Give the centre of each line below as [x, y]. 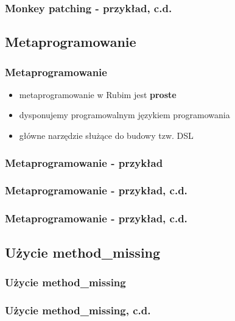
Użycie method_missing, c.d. [78, 310]
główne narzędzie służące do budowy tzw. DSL [106, 136]
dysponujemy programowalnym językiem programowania [125, 115]
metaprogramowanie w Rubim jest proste [98, 94]
